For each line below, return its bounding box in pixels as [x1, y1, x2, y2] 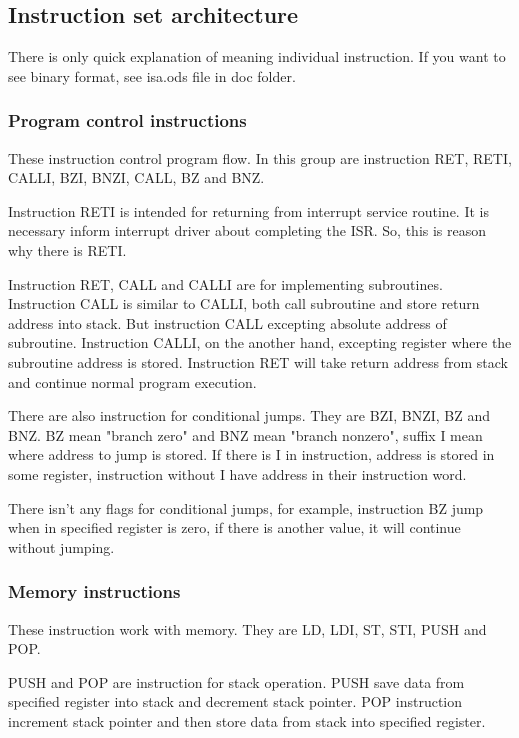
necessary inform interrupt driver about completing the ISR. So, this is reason [8, 220, 487, 241]
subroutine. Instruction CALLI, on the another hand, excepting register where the [8, 332, 512, 353]
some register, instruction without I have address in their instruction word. [8, 463, 467, 484]
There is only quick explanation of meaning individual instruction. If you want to [8, 46, 506, 67]
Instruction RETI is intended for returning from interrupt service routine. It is [8, 200, 489, 221]
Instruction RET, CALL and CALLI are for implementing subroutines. [8, 273, 443, 294]
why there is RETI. [8, 239, 127, 260]
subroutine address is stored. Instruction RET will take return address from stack [8, 351, 508, 372]
